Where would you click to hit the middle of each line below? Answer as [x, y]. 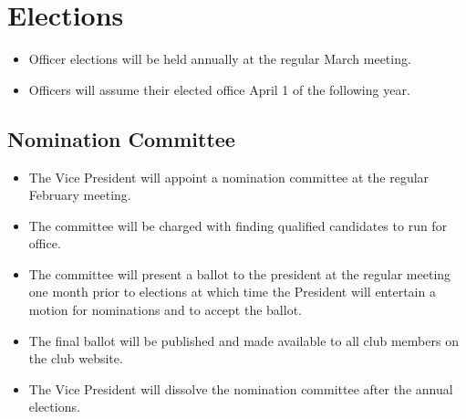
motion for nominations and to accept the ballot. [165, 310]
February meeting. [80, 195]
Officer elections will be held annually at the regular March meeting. [220, 59]
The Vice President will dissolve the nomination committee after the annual [241, 388]
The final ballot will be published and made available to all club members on [243, 340]
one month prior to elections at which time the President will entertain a [232, 292]
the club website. [76, 358]
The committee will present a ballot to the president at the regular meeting [240, 273]
